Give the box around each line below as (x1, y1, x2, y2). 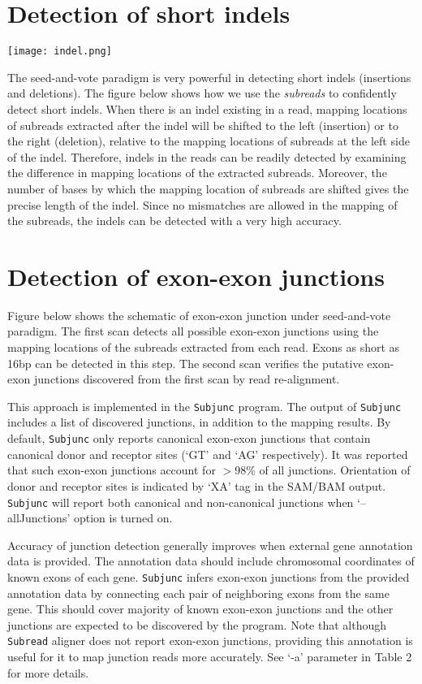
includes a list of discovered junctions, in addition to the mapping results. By (7, 413, 391, 431)
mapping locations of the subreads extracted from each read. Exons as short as (7, 339, 400, 356)
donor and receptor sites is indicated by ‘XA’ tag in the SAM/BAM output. (7, 477, 386, 494)
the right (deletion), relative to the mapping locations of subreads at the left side (7, 132, 410, 149)
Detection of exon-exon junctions (7, 259, 385, 292)
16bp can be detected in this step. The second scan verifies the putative (7, 354, 364, 371)
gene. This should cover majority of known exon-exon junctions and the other (7, 600, 394, 617)
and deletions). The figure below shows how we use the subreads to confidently (7, 84, 397, 102)
